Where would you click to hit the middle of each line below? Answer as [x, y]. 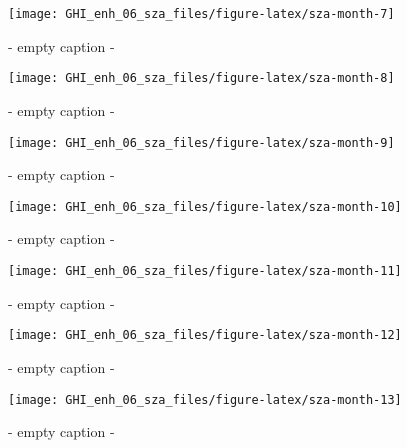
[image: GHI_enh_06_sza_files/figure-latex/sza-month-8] [201, 78]
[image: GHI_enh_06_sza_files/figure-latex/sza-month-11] [205, 271]
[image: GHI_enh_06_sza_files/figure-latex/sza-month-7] [201, 14]
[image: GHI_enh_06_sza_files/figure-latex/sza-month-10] [205, 206]
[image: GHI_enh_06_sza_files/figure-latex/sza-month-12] [205, 335]
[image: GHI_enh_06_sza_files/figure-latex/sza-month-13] [205, 399]
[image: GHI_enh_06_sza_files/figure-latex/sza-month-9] [201, 142]
